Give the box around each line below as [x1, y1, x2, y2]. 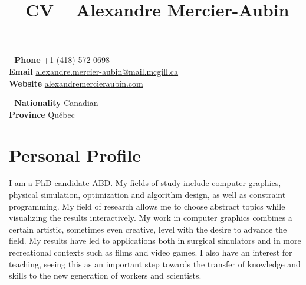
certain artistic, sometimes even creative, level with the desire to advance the [9, 223, 287, 235]
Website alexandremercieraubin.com [9, 77, 143, 89]
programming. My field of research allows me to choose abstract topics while [9, 200, 285, 212]
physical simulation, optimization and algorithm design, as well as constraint [9, 188, 286, 201]
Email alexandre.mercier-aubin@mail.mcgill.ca [9, 65, 179, 77]
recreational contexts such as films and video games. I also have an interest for [9, 246, 292, 259]
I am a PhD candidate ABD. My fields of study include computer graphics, [9, 177, 281, 189]
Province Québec [9, 108, 75, 120]
